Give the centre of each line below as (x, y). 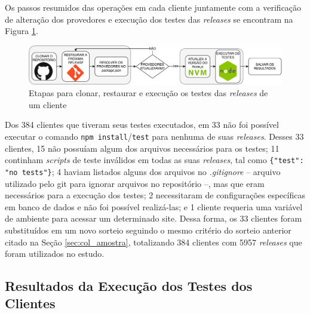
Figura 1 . (22, 31)
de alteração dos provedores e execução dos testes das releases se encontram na (149, 19)
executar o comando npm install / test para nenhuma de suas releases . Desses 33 (154, 136)
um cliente (48, 104)
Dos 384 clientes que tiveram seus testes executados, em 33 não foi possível (142, 125)
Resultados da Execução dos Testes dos (129, 286)
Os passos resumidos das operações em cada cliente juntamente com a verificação (153, 7)
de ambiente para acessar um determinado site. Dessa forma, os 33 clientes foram (154, 218)
